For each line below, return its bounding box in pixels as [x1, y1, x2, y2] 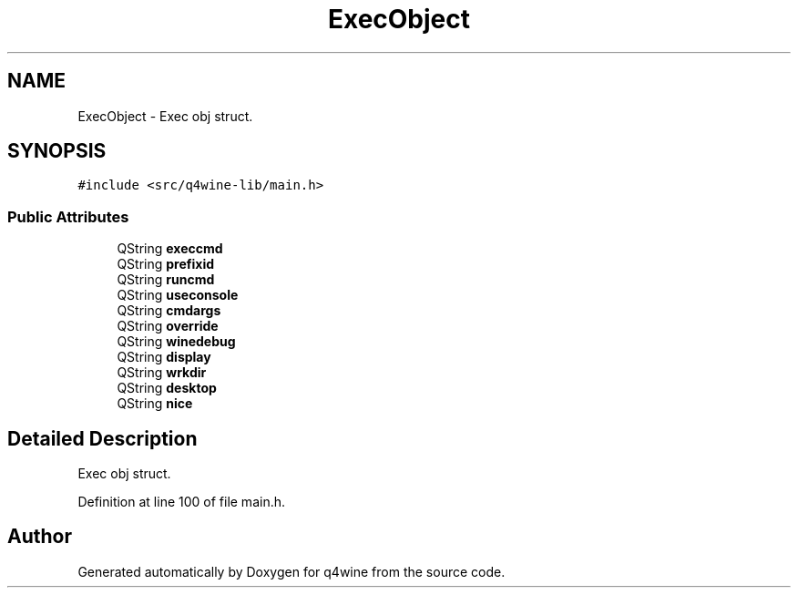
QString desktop [117, 380, 217, 396]
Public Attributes [7, 207, 129, 226]
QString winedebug [117, 333, 236, 350]
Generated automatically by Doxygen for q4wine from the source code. [77, 563, 506, 580]
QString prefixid [117, 256, 215, 272]
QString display [117, 349, 211, 365]
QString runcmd [117, 272, 215, 288]
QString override [117, 318, 219, 334]
